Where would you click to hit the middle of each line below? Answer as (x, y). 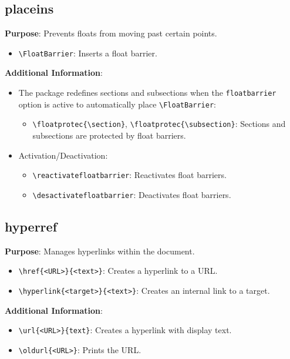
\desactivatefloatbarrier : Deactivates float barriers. (132, 194)
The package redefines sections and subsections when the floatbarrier (147, 93)
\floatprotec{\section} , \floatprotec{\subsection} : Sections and (159, 124)
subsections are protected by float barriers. (109, 135)
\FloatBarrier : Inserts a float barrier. (88, 53)
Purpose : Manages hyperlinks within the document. (100, 251)
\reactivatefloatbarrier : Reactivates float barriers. (129, 175)
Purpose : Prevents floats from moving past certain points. (111, 33)
